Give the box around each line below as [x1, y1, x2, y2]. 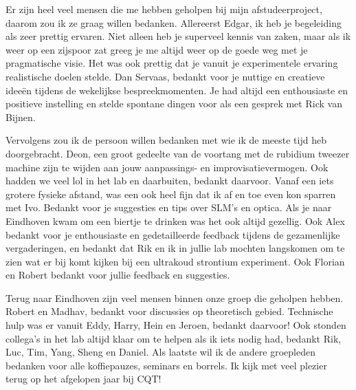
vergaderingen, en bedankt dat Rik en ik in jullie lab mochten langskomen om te [5, 241, 345, 255]
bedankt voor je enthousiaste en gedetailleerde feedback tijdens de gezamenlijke [5, 227, 340, 241]
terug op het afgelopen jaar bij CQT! [5, 371, 162, 386]
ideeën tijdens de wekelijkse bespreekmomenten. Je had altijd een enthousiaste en [5, 83, 348, 97]
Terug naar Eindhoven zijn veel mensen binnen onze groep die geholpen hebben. [5, 290, 344, 305]
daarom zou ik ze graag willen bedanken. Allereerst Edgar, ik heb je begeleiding [5, 15, 342, 30]
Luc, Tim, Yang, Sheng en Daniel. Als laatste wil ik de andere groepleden [5, 345, 315, 359]
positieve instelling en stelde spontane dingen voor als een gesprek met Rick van [5, 96, 342, 111]
